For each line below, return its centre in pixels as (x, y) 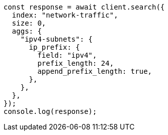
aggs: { (27, 31)
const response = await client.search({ (84, 7)
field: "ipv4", (67, 55)
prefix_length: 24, (76, 63)
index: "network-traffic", (65, 15)
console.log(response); (50, 111)
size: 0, (29, 23)
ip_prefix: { (54, 47)
